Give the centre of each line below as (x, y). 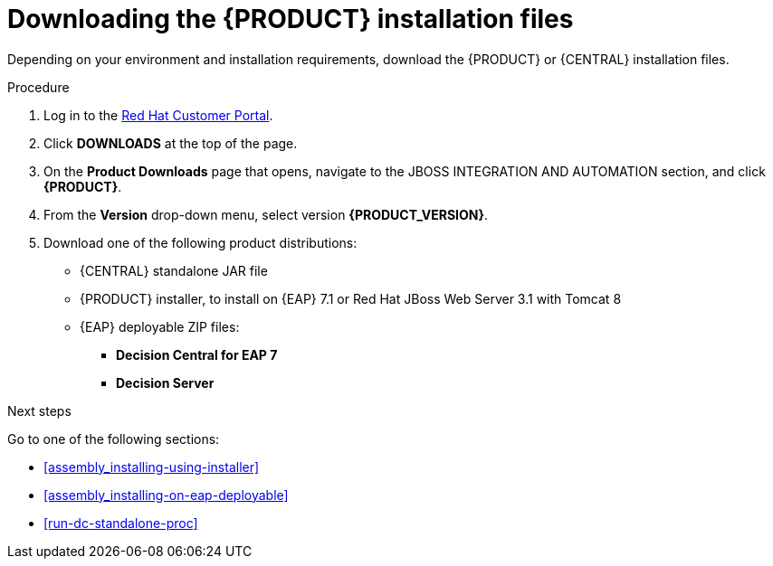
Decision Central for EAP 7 (197, 354)
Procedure (38, 87)
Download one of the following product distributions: (200, 242)
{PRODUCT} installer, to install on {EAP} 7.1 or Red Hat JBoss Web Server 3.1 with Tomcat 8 (351, 298)
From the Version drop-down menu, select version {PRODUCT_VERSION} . (266, 214)
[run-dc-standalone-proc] (121, 523)
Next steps (39, 410)
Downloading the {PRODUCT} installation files (291, 19)
